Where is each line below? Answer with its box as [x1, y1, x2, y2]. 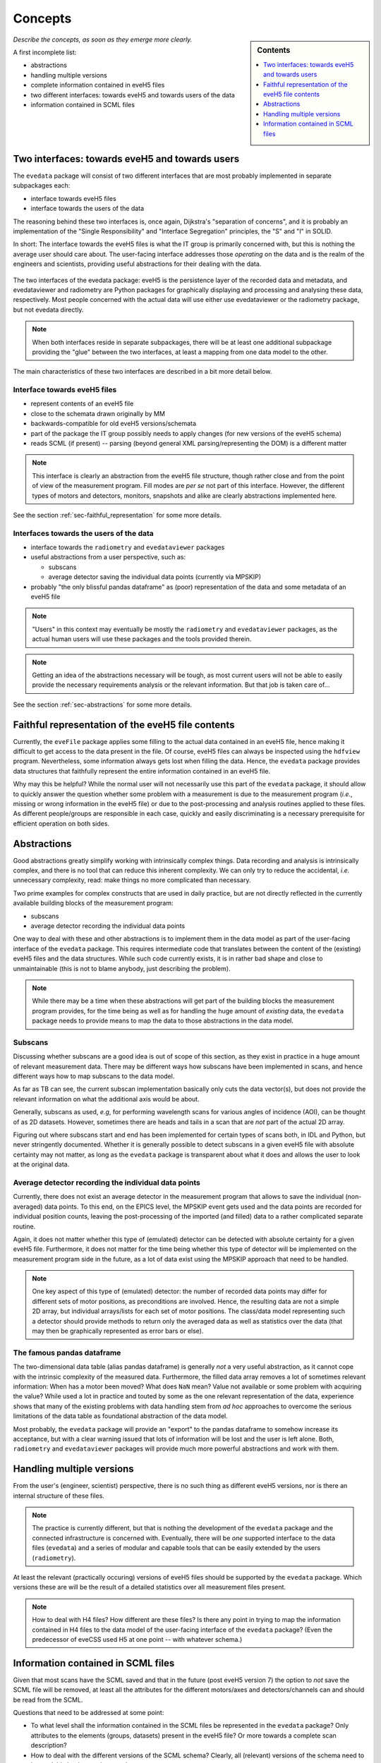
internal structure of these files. [13, 1491, 105, 1500]
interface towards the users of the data [30, 205, 145, 213]
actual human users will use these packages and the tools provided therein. [32, 635, 252, 643]
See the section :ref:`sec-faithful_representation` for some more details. [13, 511, 222, 519]
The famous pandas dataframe [13, 1348, 121, 1358]
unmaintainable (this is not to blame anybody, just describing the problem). [13, 964, 231, 972]
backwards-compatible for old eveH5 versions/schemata [30, 420, 197, 428]
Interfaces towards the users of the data [13, 528, 155, 538]
